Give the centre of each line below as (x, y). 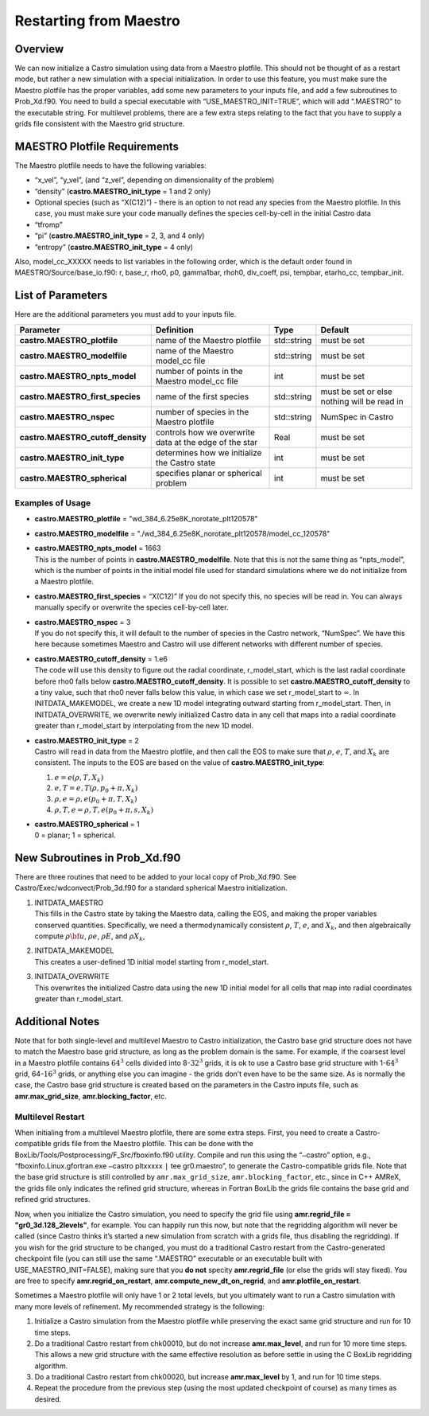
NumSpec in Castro (357, 416)
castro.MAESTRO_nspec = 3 (83, 622)
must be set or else (356, 392)
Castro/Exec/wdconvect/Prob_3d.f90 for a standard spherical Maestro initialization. (151, 888)
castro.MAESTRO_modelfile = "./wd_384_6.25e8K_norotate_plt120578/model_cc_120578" (182, 533)
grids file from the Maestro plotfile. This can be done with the (153, 1144)
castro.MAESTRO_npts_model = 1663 (98, 548)
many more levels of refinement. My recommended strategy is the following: (140, 1306)
